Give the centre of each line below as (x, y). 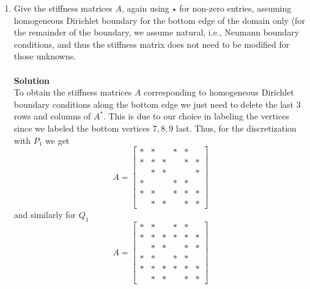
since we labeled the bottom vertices (82, 128)
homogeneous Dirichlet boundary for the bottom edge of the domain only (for (159, 20)
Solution (31, 80)
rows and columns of (52, 116)
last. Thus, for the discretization (236, 128)
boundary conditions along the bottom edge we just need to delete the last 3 (157, 104)
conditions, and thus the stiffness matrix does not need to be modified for (152, 44)
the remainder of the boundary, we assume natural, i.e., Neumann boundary (157, 32)
